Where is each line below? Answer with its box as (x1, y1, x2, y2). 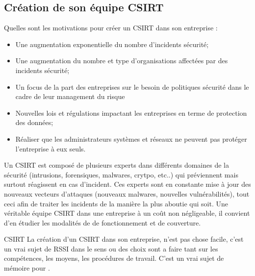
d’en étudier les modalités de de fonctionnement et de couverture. (4, 217, 201, 227)
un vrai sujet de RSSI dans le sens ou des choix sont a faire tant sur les (4, 243, 218, 253)
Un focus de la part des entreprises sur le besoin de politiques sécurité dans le (15, 81, 249, 92)
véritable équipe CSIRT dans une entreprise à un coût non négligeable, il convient (4, 208, 250, 218)
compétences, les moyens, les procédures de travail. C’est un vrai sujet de (4, 253, 224, 263)
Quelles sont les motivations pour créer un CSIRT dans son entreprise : (4, 23, 218, 33)
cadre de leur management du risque (15, 91, 125, 101)
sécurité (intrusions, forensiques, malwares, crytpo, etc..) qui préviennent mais (4, 169, 238, 179)
